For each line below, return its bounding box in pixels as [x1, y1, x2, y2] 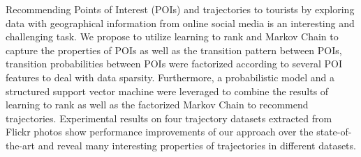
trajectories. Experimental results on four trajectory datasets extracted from [6, 110, 332, 125]
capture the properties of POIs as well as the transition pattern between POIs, [6, 42, 342, 57]
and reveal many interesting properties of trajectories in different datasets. [38, 138, 356, 152]
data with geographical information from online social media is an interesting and [6, 15, 355, 30]
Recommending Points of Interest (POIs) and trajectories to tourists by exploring [6, 2, 355, 16]
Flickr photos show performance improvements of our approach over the [6, 124, 314, 139]
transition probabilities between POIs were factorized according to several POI [6, 56, 342, 71]
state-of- [316, 124, 352, 139]
